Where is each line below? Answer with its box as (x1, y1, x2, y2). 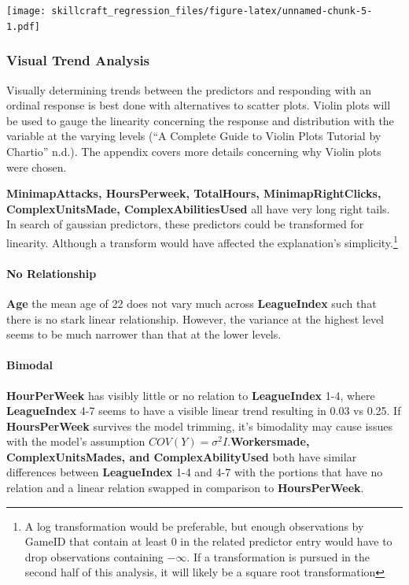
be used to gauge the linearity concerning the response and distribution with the (6, 112, 394, 128)
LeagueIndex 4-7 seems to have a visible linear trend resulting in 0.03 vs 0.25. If (6, 402, 401, 419)
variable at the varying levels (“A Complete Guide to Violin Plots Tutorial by (6, 128, 381, 144)
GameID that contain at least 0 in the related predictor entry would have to (24, 533, 392, 550)
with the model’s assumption (6, 433, 146, 450)
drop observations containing (24, 548, 164, 565)
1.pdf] (6, 20, 40, 32)
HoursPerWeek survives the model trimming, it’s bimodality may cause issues (6, 417, 392, 434)
